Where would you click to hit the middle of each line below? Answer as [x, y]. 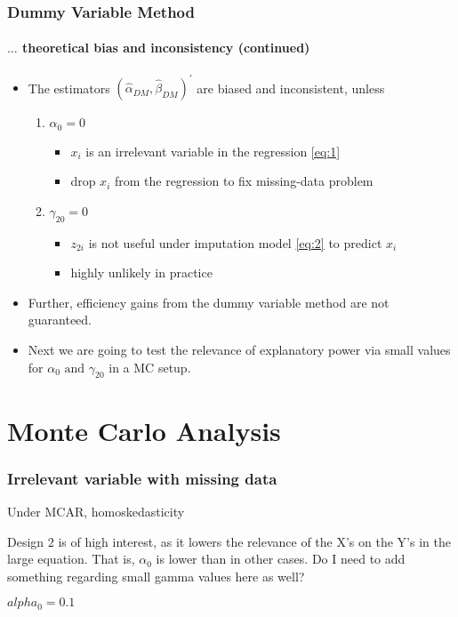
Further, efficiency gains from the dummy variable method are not [209, 302]
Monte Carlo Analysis [144, 430]
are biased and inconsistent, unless [291, 88]
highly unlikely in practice [141, 272]
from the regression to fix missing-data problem [244, 181]
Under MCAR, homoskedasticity [96, 511]
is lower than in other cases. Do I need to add [281, 559]
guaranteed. [60, 320]
